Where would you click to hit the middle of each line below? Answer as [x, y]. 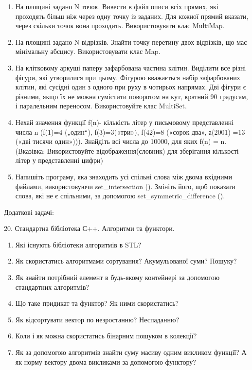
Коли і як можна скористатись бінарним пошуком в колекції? [106, 336]
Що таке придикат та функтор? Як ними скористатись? [97, 303]
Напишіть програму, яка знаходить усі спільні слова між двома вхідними [124, 176]
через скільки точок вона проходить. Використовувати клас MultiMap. [120, 26]
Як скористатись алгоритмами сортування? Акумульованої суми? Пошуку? [126, 261]
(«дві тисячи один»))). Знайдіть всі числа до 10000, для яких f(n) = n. [121, 141]
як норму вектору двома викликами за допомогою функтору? [106, 361]
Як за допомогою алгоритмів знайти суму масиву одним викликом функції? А [131, 352]
